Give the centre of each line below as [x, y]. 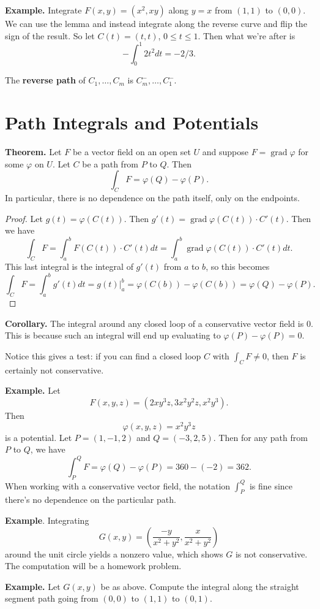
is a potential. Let [39, 437]
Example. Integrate [43, 10]
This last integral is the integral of [69, 266]
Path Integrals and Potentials [132, 122]
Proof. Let [24, 218]
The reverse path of [45, 80]
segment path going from [52, 598]
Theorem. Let [33, 152]
